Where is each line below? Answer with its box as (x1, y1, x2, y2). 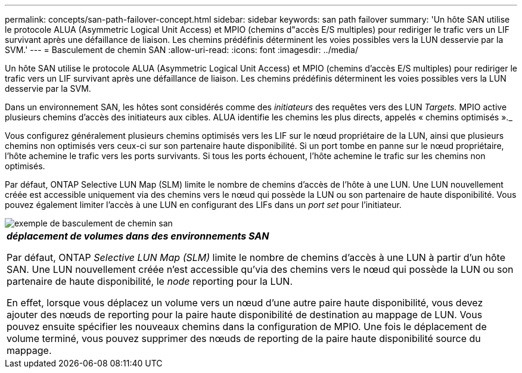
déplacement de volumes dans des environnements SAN (7, 230, 269, 242)
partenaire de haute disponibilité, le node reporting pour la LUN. (7, 275, 293, 287)
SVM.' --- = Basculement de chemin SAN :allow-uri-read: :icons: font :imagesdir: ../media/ (5, 45, 358, 55)
